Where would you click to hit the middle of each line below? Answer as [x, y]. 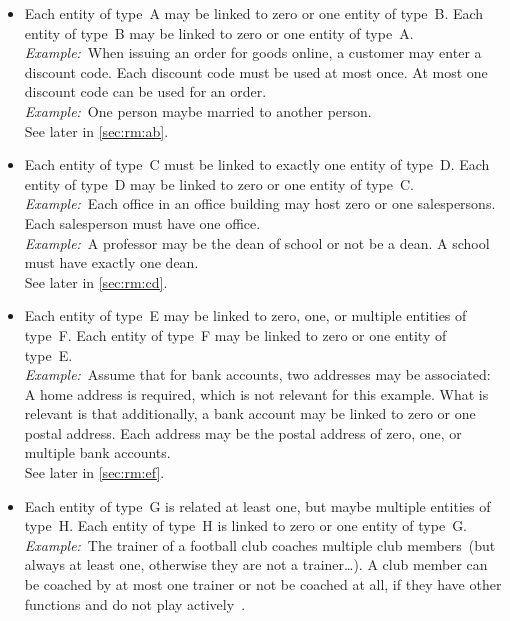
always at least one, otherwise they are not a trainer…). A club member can [256, 564]
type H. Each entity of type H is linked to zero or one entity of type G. [246, 525]
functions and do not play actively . [135, 603]
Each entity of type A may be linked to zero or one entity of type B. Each [254, 13]
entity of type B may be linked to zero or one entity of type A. [219, 32]
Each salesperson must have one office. [142, 222]
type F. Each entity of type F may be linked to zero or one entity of [235, 334]
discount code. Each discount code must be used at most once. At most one [256, 71]
